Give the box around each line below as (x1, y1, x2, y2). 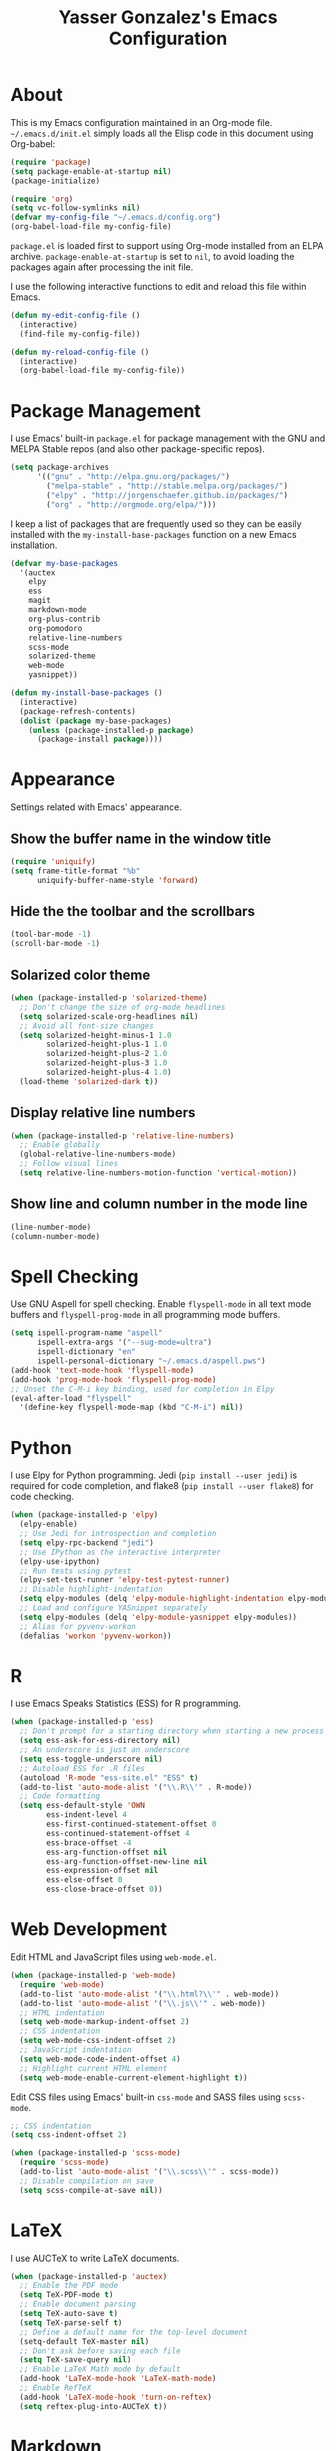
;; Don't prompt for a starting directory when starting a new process (19, 1726, 325, 1736)
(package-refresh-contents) (19, 706, 137, 716)
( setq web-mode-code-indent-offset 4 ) (19, 2054, 182, 2064)
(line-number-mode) (10, 1222, 92, 1232)
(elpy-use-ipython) (19, 1556, 101, 1566)
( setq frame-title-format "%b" (10, 866, 141, 876)
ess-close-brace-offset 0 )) (46, 1884, 163, 1895)
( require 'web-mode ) (19, 1979, 105, 1990)
